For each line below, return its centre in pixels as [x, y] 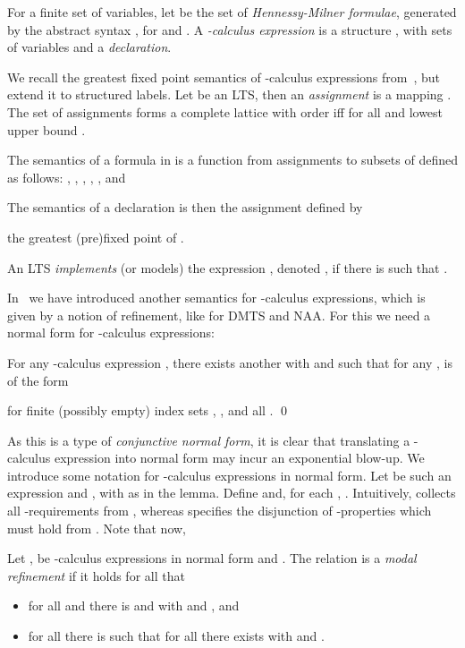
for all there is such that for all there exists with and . [176, 636]
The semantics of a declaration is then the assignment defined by [185, 207]
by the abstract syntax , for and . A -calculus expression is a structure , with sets [230, 29]
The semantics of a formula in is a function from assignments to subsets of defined [232, 160]
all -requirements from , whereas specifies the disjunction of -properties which [220, 511]
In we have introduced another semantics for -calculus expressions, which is [216, 298]
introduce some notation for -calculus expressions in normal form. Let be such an [229, 475]
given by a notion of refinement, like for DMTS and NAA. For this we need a [219, 315]
